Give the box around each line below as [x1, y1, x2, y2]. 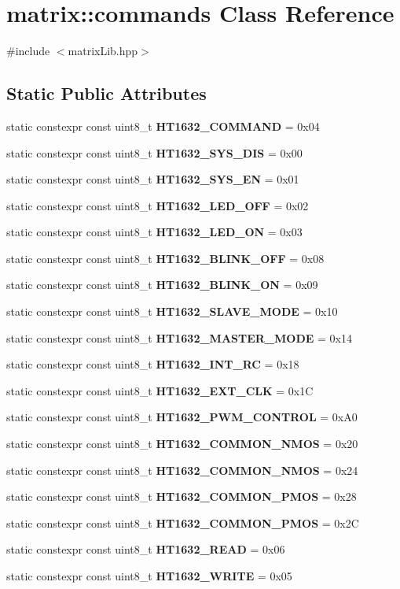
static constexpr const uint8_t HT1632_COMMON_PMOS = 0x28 [6, 488, 357, 505]
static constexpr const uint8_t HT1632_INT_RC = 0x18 [6, 356, 299, 372]
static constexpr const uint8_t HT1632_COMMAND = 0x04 [6, 117, 320, 134]
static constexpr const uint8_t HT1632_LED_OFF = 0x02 [6, 197, 309, 213]
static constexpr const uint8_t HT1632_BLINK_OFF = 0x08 [6, 250, 325, 266]
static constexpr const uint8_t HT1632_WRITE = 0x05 [6, 568, 292, 584]
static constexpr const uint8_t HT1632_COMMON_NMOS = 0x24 [6, 461, 358, 478]
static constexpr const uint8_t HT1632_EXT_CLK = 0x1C [6, 382, 314, 398]
